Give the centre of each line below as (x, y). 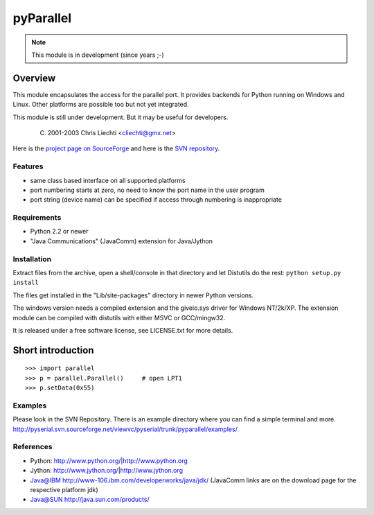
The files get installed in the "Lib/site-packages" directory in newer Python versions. (133, 295)
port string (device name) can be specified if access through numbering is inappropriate (156, 200)
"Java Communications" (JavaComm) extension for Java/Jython (122, 241)
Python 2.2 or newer (59, 232)
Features (28, 166)
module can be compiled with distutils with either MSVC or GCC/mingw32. (119, 317)
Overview (34, 78)
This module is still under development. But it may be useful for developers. (121, 117)
